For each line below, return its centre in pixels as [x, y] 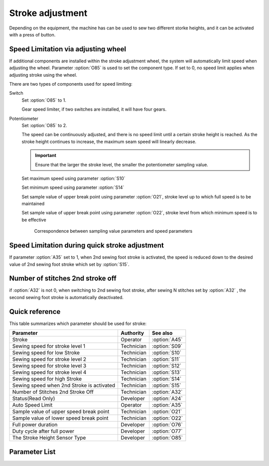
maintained [33, 204]
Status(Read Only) [34, 399]
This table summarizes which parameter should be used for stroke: [78, 323]
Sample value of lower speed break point [60, 418]
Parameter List [32, 452]
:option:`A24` [167, 399]
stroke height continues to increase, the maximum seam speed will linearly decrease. [109, 142]
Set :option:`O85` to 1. [44, 100]
